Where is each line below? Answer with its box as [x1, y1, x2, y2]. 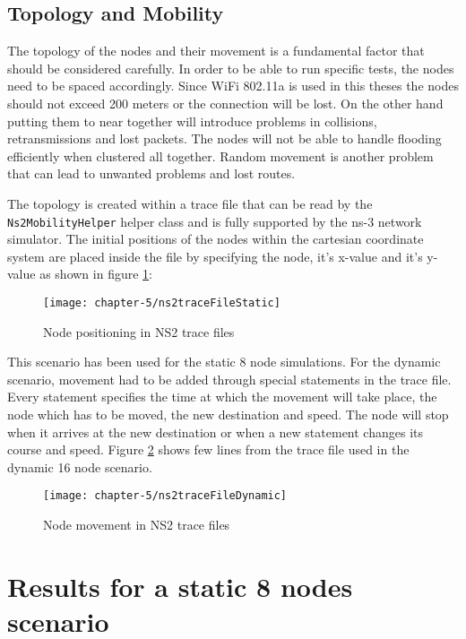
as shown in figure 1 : [39, 264, 152, 283]
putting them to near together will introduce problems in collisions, [7, 111, 377, 130]
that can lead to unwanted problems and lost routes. [7, 164, 296, 183]
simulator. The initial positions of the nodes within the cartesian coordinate [7, 229, 424, 248]
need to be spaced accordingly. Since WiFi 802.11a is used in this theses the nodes [7, 76, 459, 95]
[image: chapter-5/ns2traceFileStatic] [43, 296, 280, 309]
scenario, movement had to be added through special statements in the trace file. [7, 369, 452, 388]
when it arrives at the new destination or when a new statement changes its [7, 422, 424, 441]
